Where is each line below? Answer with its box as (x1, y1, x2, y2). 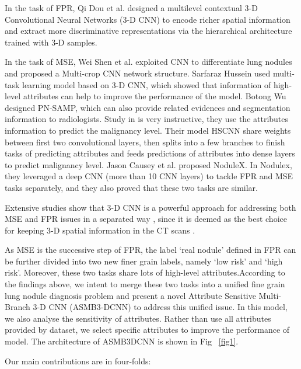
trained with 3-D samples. (5, 36, 97, 48)
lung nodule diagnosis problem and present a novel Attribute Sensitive (5, 289, 256, 301)
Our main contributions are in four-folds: (5, 354, 151, 367)
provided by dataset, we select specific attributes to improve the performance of (5, 323, 290, 336)
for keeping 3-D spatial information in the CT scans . (5, 224, 195, 236)
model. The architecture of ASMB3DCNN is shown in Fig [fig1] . (5, 335, 239, 347)
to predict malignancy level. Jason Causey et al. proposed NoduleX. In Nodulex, (5, 158, 292, 170)
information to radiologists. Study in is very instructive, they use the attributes (5, 113, 289, 125)
